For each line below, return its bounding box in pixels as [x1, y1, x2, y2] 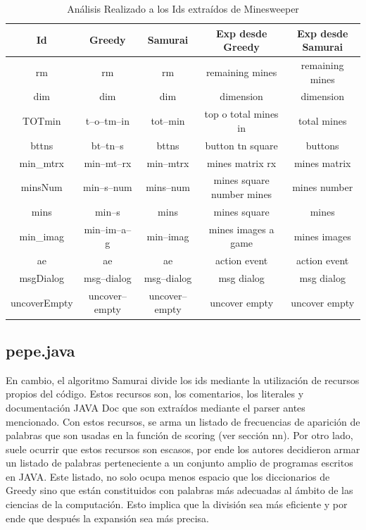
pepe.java [6, 339, 75, 361]
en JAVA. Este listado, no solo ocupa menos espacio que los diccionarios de [6, 469, 330, 483]
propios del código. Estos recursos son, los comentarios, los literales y [6, 386, 304, 401]
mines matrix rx [207, 155, 277, 170]
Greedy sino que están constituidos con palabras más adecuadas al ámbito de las [6, 483, 353, 498]
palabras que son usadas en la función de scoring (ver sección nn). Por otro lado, [6, 428, 353, 443]
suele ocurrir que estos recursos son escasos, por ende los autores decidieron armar [6, 441, 360, 456]
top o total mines [204, 106, 279, 121]
